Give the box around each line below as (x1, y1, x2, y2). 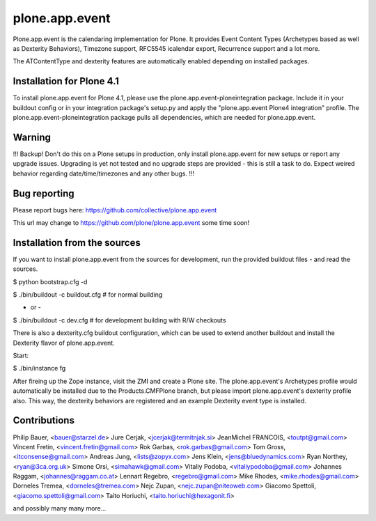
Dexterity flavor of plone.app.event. (13, 339, 115, 347)
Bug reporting (13, 187, 75, 199)
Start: (13, 352, 29, 360)
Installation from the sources (13, 237, 141, 249)
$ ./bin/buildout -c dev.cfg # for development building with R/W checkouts (13, 316, 226, 324)
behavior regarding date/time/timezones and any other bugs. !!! (13, 169, 195, 178)
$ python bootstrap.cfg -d (13, 277, 88, 286)
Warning (13, 131, 52, 143)
